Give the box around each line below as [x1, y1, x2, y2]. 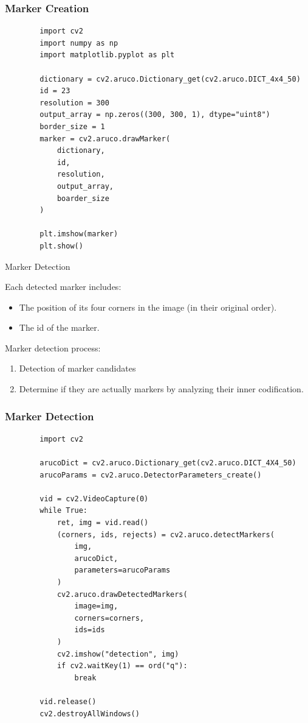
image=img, [74, 602, 118, 611]
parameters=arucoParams [74, 566, 171, 575]
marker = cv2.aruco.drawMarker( [39, 134, 171, 143]
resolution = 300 [39, 98, 109, 107]
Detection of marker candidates [19, 362, 136, 375]
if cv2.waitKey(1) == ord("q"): [56, 661, 188, 671]
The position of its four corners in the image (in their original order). [19, 300, 277, 313]
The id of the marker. [19, 321, 100, 334]
